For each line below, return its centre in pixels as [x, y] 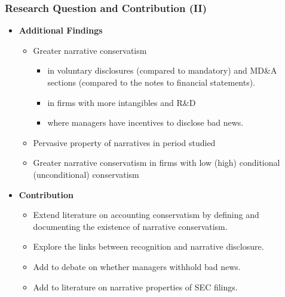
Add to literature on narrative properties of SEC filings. [135, 287]
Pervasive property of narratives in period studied [124, 142]
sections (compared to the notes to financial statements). [151, 82]
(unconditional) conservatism [86, 174]
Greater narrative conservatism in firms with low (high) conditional [157, 163]
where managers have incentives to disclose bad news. [145, 122]
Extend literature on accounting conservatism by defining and [146, 215]
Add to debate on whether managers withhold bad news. [137, 266]
